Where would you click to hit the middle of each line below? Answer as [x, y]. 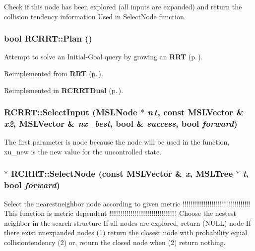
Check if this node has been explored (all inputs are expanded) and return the [123, 6]
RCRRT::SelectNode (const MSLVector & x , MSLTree [122, 174]
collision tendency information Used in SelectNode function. [95, 16]
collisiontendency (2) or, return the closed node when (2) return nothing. [115, 242]
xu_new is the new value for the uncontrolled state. [83, 151]
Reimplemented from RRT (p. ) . [54, 73]
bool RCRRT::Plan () [48, 38]
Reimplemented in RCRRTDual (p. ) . [64, 90]
